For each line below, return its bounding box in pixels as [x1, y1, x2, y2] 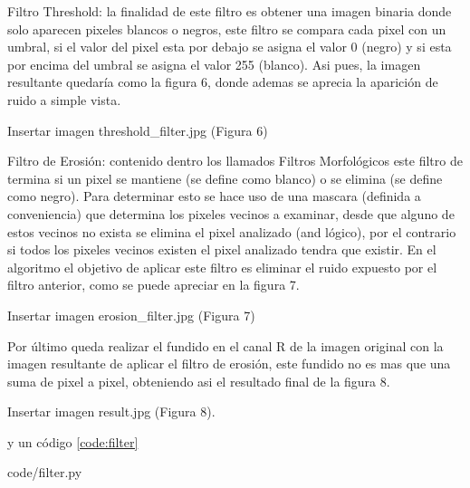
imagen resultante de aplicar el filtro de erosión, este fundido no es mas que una [7, 354, 451, 373]
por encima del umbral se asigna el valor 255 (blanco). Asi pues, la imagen [7, 54, 421, 73]
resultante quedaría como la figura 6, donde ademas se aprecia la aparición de [7, 72, 438, 91]
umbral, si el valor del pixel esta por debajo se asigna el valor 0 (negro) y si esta [7, 37, 452, 56]
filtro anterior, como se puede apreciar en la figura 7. [7, 275, 300, 294]
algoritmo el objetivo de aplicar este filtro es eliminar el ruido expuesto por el [7, 257, 437, 276]
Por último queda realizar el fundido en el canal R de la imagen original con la [7, 336, 444, 355]
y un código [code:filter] [7, 432, 139, 451]
